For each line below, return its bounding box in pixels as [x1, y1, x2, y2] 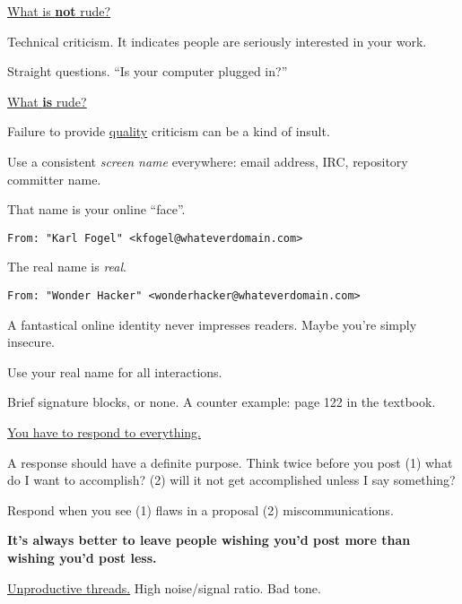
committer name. [7, 169, 101, 188]
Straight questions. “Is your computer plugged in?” [7, 62, 288, 81]
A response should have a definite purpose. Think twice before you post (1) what [7, 453, 453, 471]
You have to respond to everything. [7, 423, 202, 442]
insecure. [7, 332, 56, 351]
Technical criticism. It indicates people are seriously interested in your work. [7, 31, 427, 50]
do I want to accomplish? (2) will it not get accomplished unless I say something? [7, 470, 456, 489]
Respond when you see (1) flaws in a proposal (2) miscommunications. [7, 500, 394, 519]
